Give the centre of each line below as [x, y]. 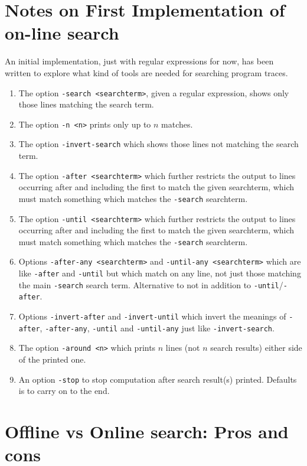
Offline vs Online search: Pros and [147, 431]
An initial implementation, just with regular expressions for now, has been [139, 61]
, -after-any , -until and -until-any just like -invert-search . [157, 327]
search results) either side [256, 348]
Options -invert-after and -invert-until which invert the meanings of [152, 316]
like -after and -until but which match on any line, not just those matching [160, 273]
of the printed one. [52, 359]
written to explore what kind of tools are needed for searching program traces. [146, 72]
